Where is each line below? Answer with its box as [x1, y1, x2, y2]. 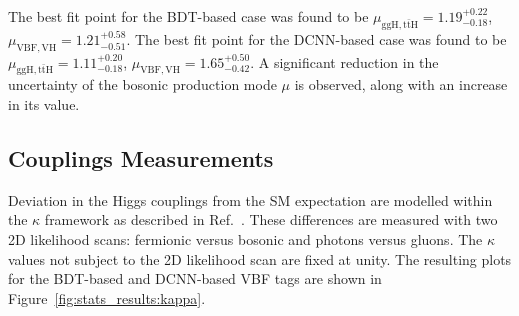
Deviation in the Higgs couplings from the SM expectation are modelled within [8, 189, 493, 210]
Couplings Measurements [8, 142, 274, 173]
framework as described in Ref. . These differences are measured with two [44, 209, 498, 230]
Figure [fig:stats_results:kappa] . [8, 287, 206, 308]
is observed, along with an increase [294, 74, 508, 95]
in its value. [8, 93, 80, 114]
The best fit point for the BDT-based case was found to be [8, 6, 369, 26]
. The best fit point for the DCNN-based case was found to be [126, 28, 507, 49]
